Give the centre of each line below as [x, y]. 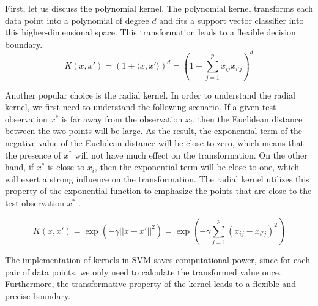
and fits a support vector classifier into [231, 20]
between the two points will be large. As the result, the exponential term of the [154, 131]
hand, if [20, 167]
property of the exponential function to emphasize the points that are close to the [158, 191]
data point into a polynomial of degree [77, 20]
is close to [66, 167]
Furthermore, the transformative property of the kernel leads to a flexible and [150, 284]
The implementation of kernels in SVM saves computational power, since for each [157, 260]
